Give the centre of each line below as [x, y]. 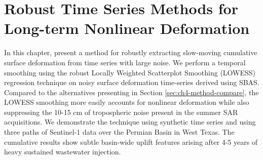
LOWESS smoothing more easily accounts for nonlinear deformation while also [127, 102]
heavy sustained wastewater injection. [63, 152]
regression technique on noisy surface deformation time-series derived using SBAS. [132, 82]
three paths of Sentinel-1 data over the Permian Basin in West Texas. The [119, 132]
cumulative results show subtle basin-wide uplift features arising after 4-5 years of [131, 142]
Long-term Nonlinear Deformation [127, 28]
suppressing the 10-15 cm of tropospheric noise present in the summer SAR [121, 112]
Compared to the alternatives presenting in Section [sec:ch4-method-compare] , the [131, 92]
